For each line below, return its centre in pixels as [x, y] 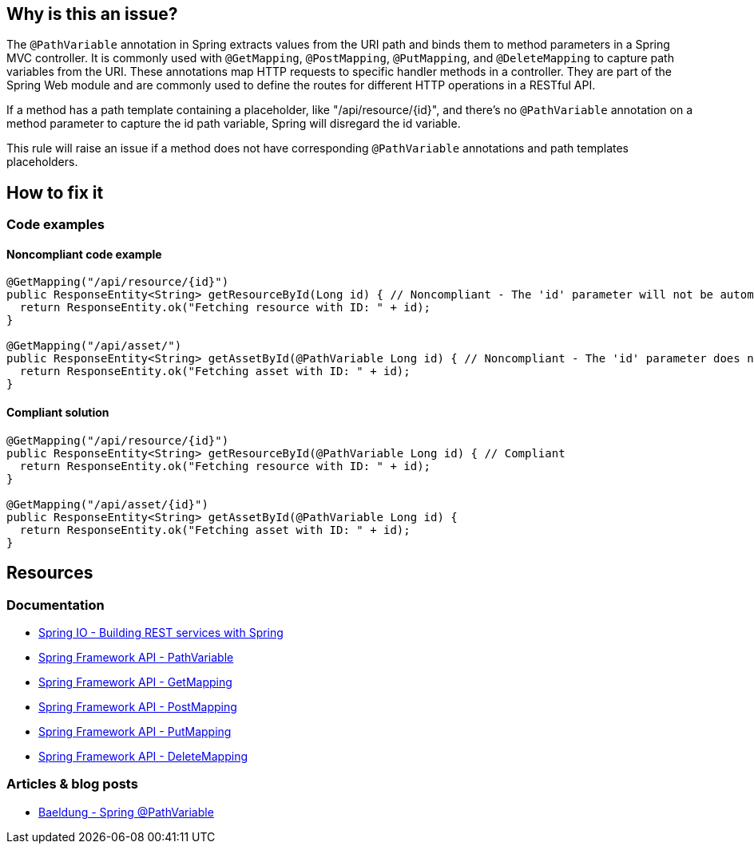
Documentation [56, 605]
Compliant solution [58, 413]
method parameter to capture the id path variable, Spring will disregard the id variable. [234, 124]
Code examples [56, 225]
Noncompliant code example [84, 254]
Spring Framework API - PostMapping [138, 706]
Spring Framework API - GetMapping [135, 682]
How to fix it [55, 192]
